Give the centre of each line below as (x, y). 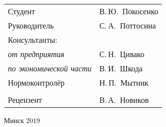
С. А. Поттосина (128, 25)
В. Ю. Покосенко (129, 11)
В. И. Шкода (121, 68)
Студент (22, 11)
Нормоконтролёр (36, 82)
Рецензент (25, 100)
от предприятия (36, 54)
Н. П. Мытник (124, 82)
